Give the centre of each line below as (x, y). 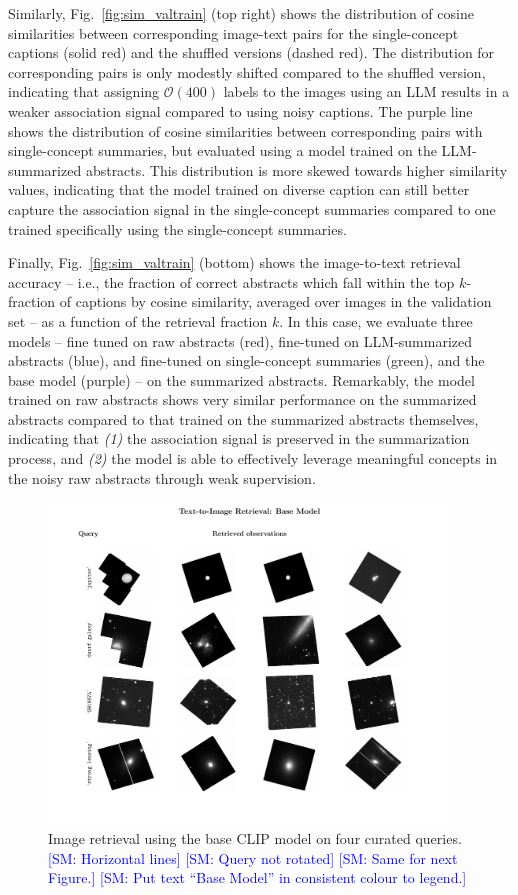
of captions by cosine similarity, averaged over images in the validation (275, 301)
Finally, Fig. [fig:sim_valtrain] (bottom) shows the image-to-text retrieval (234, 262)
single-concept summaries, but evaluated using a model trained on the (222, 150)
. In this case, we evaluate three (376, 320)
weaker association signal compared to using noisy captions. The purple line (240, 110)
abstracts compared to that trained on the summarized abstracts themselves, (243, 418)
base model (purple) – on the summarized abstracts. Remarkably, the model (241, 379)
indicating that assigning (84, 91)
